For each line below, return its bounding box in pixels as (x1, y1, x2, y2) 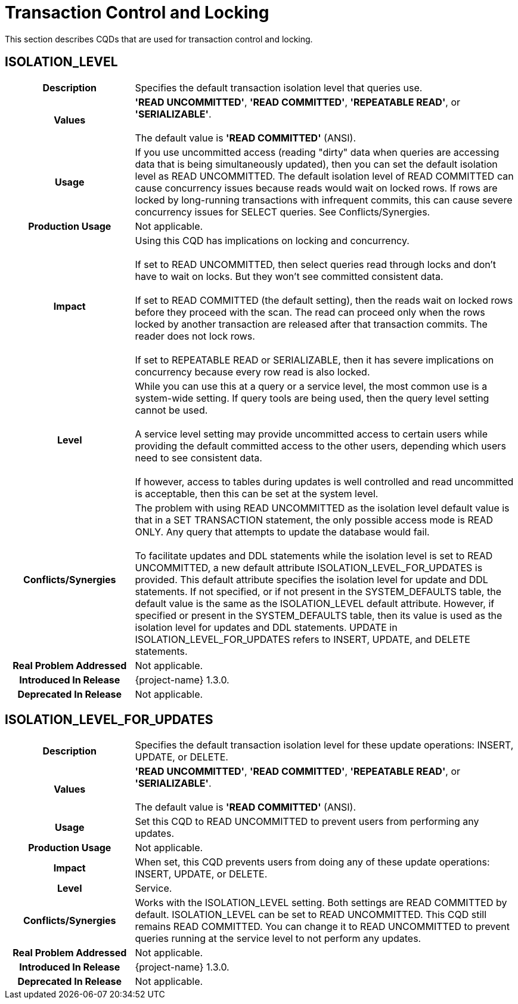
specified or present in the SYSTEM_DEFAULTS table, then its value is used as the (135, 609, 503, 621)
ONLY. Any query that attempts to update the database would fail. (135, 525, 430, 538)
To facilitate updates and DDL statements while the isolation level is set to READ (135, 549, 493, 562)
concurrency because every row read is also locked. (135, 365, 370, 378)
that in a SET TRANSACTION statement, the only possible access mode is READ (135, 513, 494, 526)
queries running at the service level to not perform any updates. (135, 932, 421, 945)
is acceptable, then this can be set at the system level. (135, 487, 379, 500)
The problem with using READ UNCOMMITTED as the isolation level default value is (135, 501, 510, 514)
